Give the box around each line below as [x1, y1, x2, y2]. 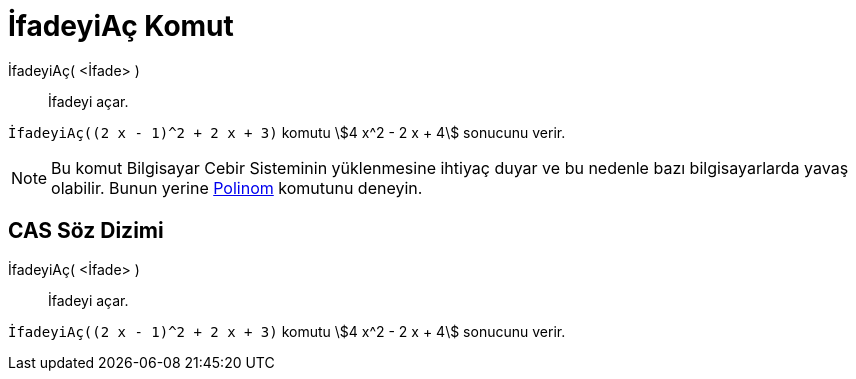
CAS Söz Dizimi [8, 218, 164, 244]
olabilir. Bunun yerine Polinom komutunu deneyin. [51, 177, 423, 198]
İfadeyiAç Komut [8, 9, 234, 43]
